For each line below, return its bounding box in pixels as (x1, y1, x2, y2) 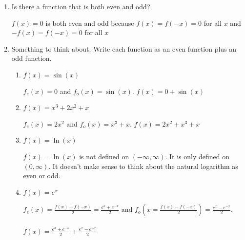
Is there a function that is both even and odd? (11, 1, 150, 11)
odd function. (11, 53, 52, 63)
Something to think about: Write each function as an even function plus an (11, 43, 237, 54)
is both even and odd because (45, 18, 134, 28)
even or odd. (23, 170, 61, 181)
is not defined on (79, 151, 129, 161)
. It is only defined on (165, 151, 229, 161)
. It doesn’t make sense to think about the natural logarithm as (48, 161, 238, 171)
